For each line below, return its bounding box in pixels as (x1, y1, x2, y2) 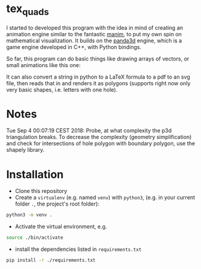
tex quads (6, 2, 49, 18)
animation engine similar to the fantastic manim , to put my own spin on (6, 30, 182, 37)
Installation (6, 167, 64, 181)
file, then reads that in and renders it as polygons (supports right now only (6, 79, 191, 86)
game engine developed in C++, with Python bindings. (6, 43, 142, 50)
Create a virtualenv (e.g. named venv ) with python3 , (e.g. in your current (14, 194, 195, 201)
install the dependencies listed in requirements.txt (14, 245, 142, 253)
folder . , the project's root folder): (14, 200, 100, 207)
